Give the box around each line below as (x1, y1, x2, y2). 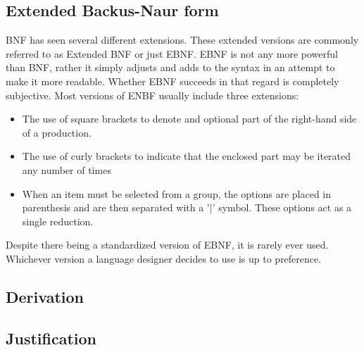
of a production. (22, 125, 92, 139)
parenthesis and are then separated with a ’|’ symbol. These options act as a (22, 200, 352, 215)
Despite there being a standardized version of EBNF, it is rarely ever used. (6, 237, 329, 252)
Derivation (6, 285, 84, 307)
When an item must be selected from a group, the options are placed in (22, 186, 332, 201)
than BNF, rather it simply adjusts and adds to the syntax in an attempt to (6, 60, 335, 75)
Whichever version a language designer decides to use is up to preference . (6, 251, 322, 265)
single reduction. (22, 213, 94, 228)
